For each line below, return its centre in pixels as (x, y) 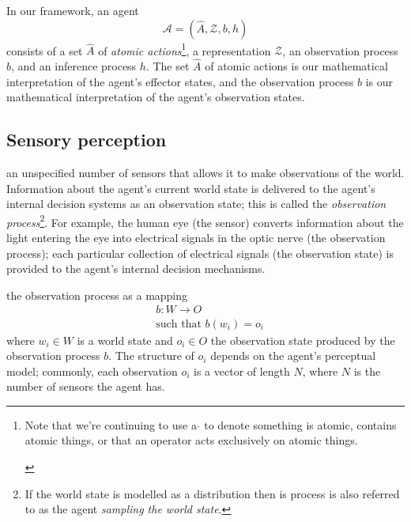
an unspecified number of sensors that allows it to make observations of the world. (205, 173)
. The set (168, 66)
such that (179, 324)
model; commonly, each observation (92, 371)
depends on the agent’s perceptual (293, 356)
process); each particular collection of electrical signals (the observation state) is (200, 253)
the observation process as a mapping (97, 295)
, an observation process (340, 50)
